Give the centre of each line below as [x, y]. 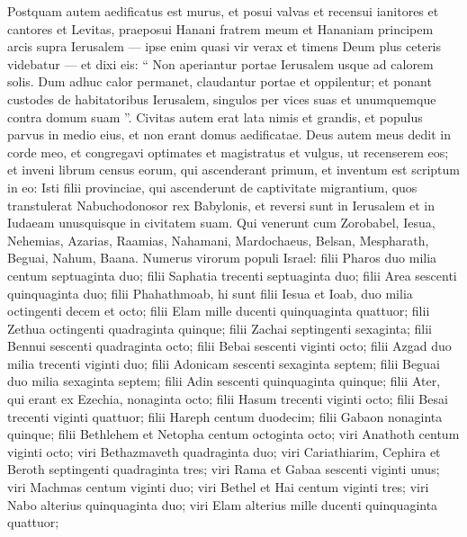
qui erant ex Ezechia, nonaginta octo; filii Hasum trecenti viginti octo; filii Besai [228, 399]
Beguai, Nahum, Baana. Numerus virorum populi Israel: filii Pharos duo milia [222, 258]
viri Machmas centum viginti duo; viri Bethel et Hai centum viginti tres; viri [218, 487]
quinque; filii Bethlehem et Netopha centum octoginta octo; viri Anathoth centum [233, 434]
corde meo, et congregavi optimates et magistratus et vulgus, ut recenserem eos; [228, 152]
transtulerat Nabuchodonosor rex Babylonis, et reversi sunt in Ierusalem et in [221, 205]
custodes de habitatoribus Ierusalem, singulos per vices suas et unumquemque [222, 98]
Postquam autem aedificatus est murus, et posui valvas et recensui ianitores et [223, 11]
